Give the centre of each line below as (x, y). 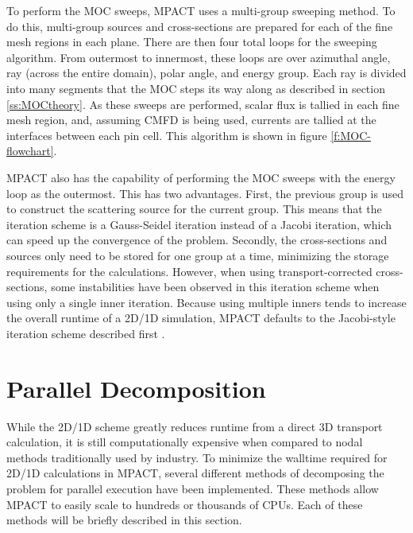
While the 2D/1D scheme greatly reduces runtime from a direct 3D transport (195, 426)
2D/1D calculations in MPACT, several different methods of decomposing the (195, 473)
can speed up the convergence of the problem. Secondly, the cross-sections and (197, 240)
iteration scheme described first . (86, 333)
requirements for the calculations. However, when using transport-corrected (189, 271)
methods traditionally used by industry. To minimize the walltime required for (197, 457)
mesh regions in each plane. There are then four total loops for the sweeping (192, 42)
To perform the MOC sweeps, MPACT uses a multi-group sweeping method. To (201, 10)
